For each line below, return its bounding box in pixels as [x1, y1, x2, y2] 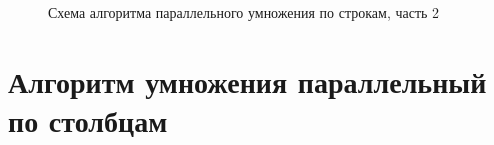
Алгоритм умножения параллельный [8, 60, 487, 101]
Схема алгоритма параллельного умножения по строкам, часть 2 [48, 2, 440, 22]
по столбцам [8, 99, 168, 140]
